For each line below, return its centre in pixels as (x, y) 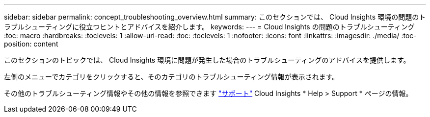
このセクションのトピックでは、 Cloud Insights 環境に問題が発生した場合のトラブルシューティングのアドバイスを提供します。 (207, 60)
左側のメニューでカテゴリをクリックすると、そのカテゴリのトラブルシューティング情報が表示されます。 (172, 77)
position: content (31, 44)
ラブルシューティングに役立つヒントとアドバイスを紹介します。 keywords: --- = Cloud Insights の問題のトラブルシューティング (209, 27)
